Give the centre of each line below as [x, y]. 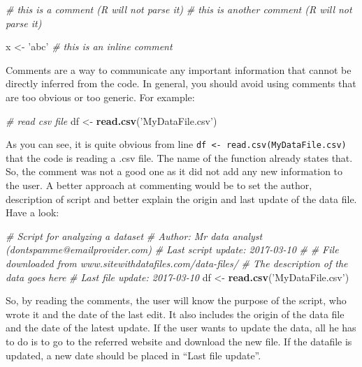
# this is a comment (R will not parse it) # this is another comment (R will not [179, 9]
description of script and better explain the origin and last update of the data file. [181, 199]
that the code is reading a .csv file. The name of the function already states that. [179, 157]
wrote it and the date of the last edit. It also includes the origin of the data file [175, 314]
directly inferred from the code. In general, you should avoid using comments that [181, 83]
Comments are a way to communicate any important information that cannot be [179, 69]
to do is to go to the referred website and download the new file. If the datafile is [179, 341]
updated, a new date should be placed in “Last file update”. [133, 355]
